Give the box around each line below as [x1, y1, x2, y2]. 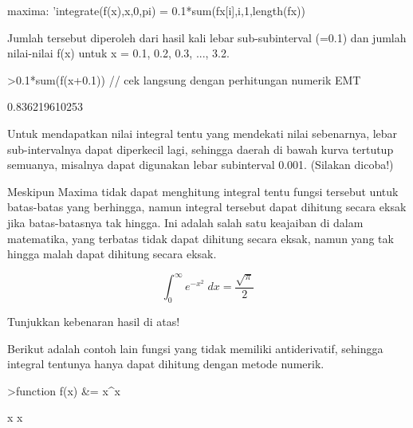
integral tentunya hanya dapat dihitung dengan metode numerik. [7, 355, 324, 372]
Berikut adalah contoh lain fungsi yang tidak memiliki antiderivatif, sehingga [7, 340, 383, 356]
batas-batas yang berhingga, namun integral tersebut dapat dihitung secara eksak [7, 198, 407, 215]
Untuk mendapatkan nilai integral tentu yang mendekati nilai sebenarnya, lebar [7, 124, 398, 141]
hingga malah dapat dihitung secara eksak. [7, 245, 217, 262]
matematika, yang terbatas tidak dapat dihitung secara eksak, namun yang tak [7, 230, 394, 246]
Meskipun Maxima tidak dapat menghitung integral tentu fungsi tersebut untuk [7, 183, 399, 199]
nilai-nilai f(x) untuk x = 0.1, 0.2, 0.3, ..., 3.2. [7, 45, 230, 61]
